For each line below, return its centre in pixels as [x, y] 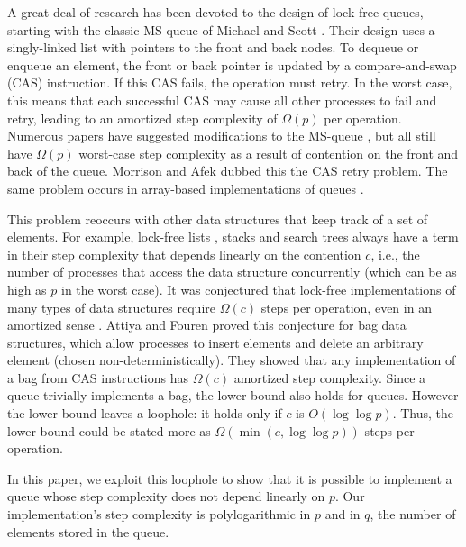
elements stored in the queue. [88, 531]
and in [343, 514]
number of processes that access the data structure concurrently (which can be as [232, 272]
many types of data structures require [111, 307]
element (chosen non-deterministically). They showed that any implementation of [232, 360]
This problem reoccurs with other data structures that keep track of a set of [218, 219]
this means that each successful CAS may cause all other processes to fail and [222, 100]
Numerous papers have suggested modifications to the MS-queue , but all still [222, 136]
